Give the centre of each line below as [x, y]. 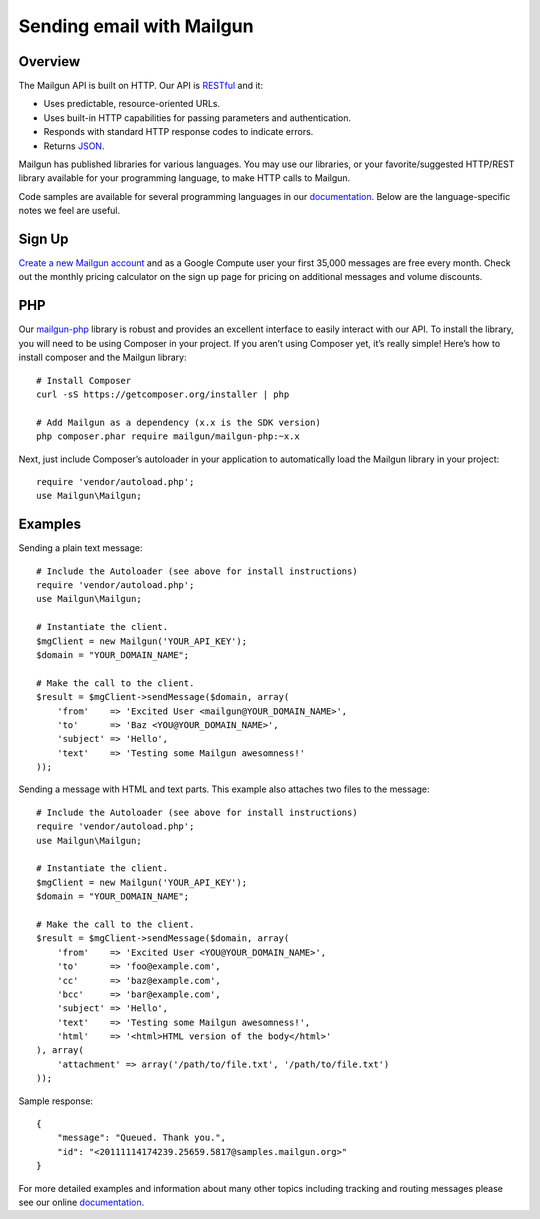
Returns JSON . [74, 146]
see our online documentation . [81, 1202]
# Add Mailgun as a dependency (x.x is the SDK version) [179, 422]
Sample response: [56, 1101]
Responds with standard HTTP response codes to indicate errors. [178, 132]
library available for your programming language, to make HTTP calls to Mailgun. [184, 178]
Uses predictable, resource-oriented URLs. [132, 104]
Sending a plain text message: [80, 548]
